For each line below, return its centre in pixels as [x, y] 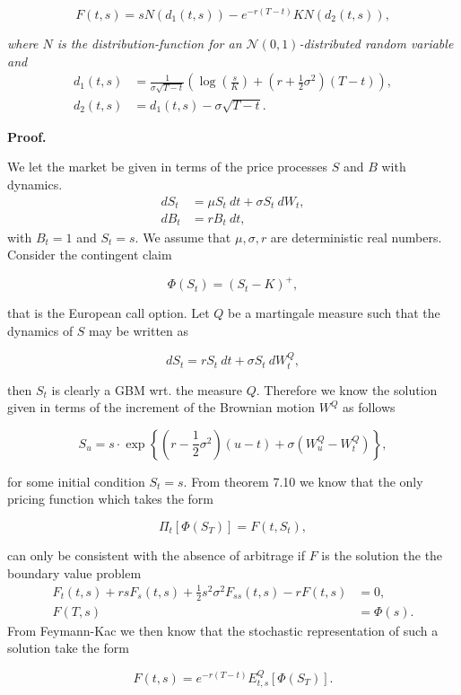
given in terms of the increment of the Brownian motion [161, 407]
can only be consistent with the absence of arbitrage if [157, 554]
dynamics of [40, 330]
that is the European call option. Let [109, 313]
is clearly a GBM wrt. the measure [147, 389]
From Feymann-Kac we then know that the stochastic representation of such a [223, 630]
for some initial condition [76, 481]
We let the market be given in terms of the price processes [168, 167]
